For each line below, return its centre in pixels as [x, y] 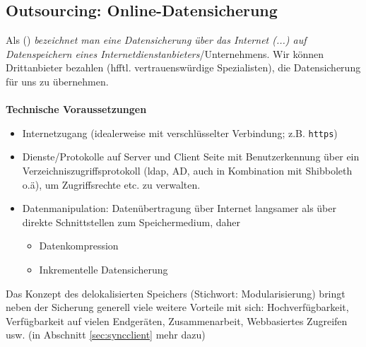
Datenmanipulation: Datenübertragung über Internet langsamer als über [179, 208]
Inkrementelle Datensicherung [104, 269]
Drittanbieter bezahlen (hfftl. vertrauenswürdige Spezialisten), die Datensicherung [183, 67]
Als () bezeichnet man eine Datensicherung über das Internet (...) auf [156, 40]
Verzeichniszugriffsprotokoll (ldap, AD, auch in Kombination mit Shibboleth [187, 171]
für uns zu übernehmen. [57, 81]
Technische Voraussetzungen [76, 109]
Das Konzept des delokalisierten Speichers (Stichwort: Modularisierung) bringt [176, 293]
